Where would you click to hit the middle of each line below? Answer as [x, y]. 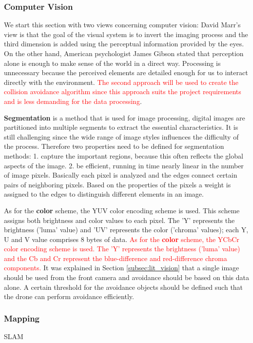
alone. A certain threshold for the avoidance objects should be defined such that [124, 287]
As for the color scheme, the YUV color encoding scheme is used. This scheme [122, 210]
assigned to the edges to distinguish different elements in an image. [104, 194]
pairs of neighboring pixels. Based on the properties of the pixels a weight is [117, 184]
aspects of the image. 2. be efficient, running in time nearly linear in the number [124, 165]
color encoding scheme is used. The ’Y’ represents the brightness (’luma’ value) [122, 249]
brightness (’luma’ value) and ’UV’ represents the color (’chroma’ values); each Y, [126, 230]
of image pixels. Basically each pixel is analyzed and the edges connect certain [121, 175]
